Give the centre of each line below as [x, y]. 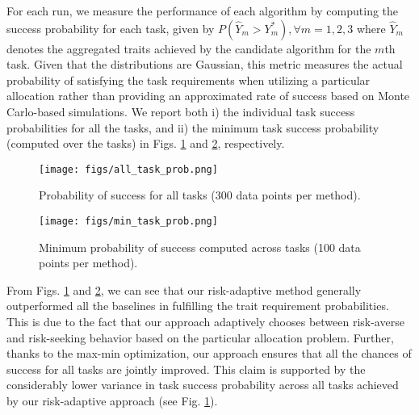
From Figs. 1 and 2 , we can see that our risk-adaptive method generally [184, 289]
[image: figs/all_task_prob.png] [128, 169]
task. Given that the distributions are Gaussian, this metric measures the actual [205, 64]
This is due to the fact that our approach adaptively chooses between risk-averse [205, 322]
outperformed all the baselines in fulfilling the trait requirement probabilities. [198, 306]
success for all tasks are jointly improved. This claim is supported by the [186, 369]
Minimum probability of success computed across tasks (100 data [200, 247]
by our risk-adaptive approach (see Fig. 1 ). [112, 400]
